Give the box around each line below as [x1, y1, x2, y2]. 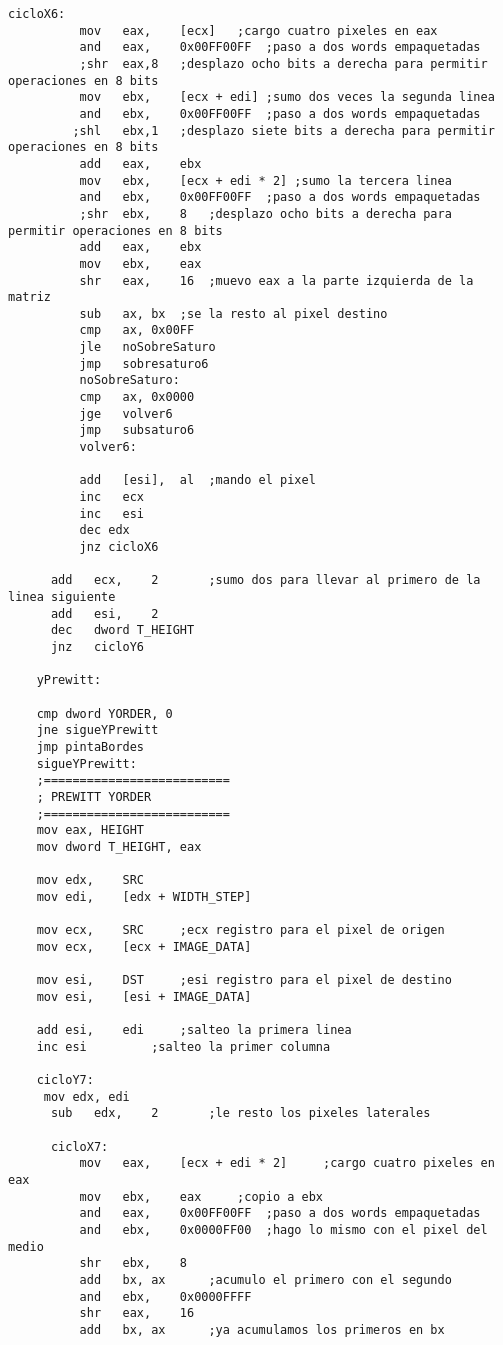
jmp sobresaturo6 [79, 356, 209, 371]
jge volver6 [79, 406, 173, 421]
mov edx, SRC [36, 873, 145, 888]
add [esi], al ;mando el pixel [79, 473, 316, 488]
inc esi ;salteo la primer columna [36, 1039, 331, 1054]
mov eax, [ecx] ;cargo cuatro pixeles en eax [79, 23, 438, 38]
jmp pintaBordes [36, 739, 145, 754]
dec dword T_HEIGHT [50, 623, 195, 638]
